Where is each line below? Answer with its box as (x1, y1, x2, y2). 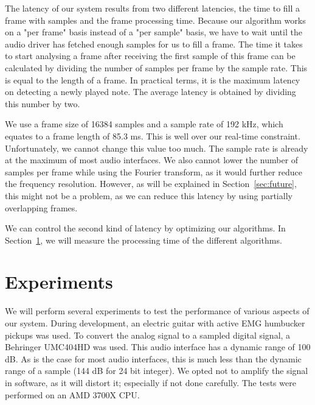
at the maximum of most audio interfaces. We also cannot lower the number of (5, 153, 299, 166)
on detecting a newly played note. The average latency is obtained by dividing (5, 85, 296, 98)
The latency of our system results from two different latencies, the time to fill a (5, 2, 300, 14)
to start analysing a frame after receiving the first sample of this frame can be (5, 49, 296, 62)
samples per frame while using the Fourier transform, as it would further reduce (5, 165, 303, 178)
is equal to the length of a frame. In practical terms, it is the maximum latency (5, 73, 300, 86)
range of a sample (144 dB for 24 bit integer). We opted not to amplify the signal (5, 364, 308, 377)
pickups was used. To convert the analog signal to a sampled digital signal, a (5, 328, 291, 341)
